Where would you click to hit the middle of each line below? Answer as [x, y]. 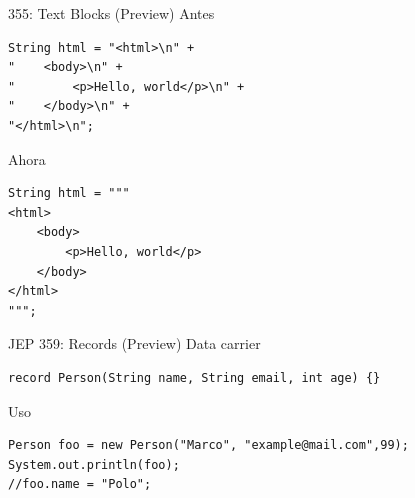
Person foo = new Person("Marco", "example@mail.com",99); [208, 445]
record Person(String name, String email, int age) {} [194, 377]
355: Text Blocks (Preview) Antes [111, 13]
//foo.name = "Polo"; [80, 484]
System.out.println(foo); [94, 464]
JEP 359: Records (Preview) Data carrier [134, 343]
